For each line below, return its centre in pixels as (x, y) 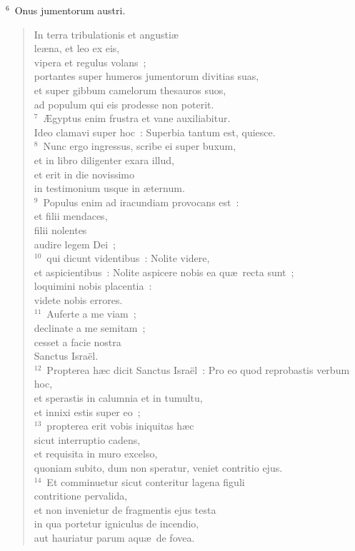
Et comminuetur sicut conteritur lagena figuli (146, 481)
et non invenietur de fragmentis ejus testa (125, 509)
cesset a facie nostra (77, 342)
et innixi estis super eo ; (87, 411)
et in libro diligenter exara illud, (104, 160)
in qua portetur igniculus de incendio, (116, 524)
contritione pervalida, (81, 496)
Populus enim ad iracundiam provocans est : (141, 202)
